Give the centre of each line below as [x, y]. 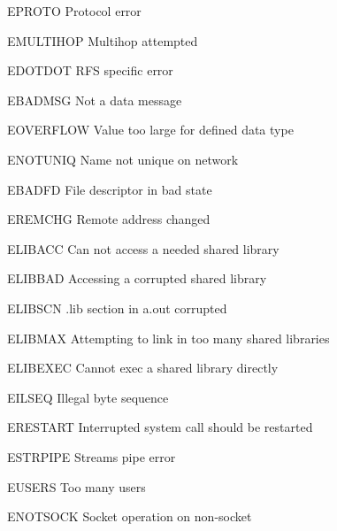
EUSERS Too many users [77, 486]
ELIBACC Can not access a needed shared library [143, 248]
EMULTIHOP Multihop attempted [103, 40]
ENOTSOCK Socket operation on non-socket [130, 516]
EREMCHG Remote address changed [109, 219]
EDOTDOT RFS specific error [90, 70]
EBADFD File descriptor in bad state [110, 189]
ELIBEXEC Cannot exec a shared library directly [143, 368]
